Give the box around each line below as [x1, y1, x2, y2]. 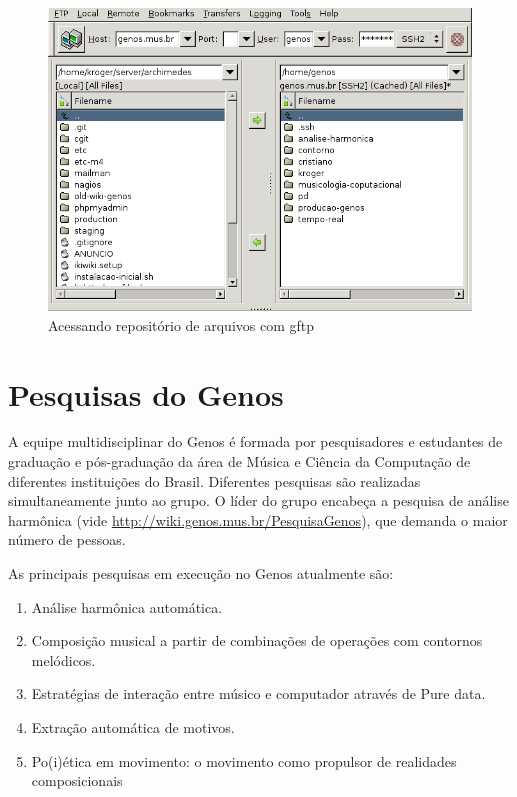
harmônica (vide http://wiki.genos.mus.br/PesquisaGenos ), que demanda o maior [8, 509, 508, 530]
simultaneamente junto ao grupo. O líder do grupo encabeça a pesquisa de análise [8, 490, 509, 511]
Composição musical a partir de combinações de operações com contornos [31, 630, 483, 651]
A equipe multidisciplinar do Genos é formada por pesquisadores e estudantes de [8, 431, 503, 452]
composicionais [31, 770, 123, 791]
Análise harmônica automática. [31, 596, 223, 617]
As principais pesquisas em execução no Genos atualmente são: [8, 563, 394, 583]
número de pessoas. [8, 529, 126, 550]
